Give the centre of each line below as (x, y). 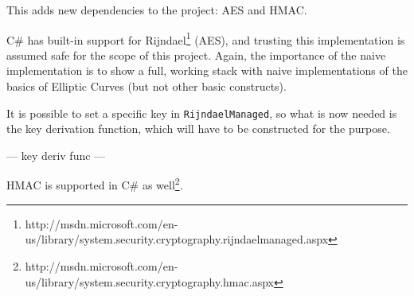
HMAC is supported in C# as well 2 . (95, 184)
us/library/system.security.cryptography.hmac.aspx (149, 281)
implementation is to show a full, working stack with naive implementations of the (207, 70)
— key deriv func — (56, 155)
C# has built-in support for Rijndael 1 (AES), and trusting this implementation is (206, 38)
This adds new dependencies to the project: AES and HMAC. (157, 10)
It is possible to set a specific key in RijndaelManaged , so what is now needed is (202, 113)
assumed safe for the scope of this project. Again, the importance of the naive (196, 55)
